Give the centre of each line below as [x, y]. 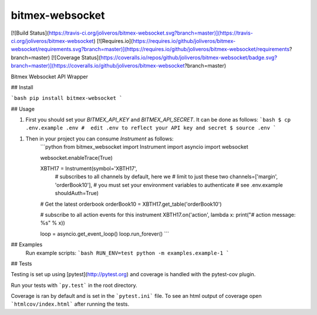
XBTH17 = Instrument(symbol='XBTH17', [89, 169]
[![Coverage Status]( [76, 57]
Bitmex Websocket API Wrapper [49, 76]
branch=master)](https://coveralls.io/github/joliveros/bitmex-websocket [98, 66]
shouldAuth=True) [77, 193]
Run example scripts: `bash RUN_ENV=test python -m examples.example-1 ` [127, 253]
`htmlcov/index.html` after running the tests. [70, 304]
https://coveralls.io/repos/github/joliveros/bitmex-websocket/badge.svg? [189, 57]
